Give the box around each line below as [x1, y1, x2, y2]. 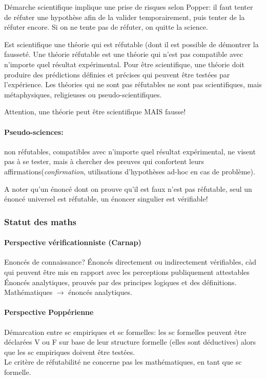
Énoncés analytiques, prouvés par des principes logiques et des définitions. [4, 276, 237, 287]
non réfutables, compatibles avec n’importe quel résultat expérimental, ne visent [4, 146, 256, 156]
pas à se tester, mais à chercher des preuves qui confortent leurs [4, 156, 204, 167]
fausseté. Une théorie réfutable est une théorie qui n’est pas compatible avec [4, 49, 243, 59]
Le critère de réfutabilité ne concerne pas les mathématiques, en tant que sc [4, 356, 242, 367]
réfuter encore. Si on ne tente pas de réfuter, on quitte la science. [4, 22, 208, 32]
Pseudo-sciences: [4, 126, 64, 137]
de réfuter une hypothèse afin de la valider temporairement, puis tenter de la [4, 11, 245, 22]
